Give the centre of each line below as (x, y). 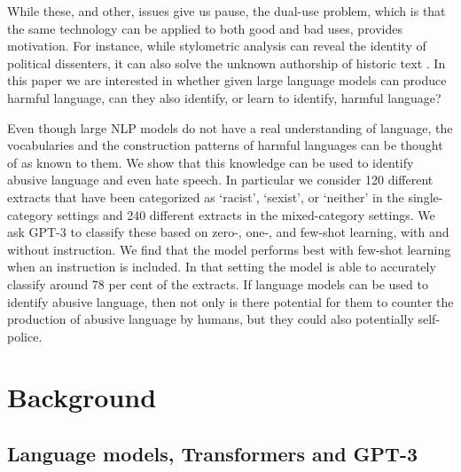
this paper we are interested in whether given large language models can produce (227, 80)
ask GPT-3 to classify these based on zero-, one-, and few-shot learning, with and (228, 232)
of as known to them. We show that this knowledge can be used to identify (211, 162)
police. (25, 336)
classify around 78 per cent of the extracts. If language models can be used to (218, 283)
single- (426, 197)
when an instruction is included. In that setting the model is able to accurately (222, 267)
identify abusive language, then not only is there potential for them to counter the (230, 301)
